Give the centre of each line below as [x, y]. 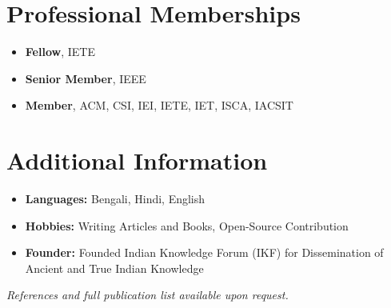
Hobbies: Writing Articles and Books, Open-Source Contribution [187, 225]
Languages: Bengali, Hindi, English [115, 199]
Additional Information [137, 160]
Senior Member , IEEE [86, 78]
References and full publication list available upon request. [148, 295]
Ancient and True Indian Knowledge [114, 268]
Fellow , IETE [60, 52]
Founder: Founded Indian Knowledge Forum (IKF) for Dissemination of [204, 252]
